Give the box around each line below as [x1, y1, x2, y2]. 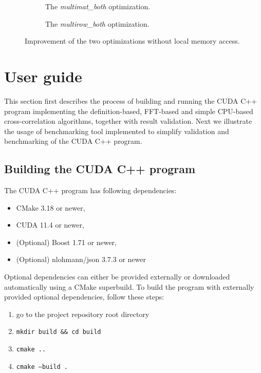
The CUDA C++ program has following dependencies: [4, 185, 177, 196]
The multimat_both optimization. [45, 1, 151, 11]
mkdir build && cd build [16, 328, 101, 336]
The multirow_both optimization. [45, 18, 150, 29]
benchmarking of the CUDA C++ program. [4, 136, 142, 146]
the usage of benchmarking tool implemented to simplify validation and [4, 125, 229, 136]
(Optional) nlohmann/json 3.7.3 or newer [16, 254, 146, 265]
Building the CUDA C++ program [4, 161, 196, 177]
